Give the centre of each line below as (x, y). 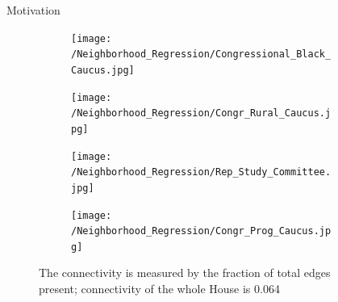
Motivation (33, 10)
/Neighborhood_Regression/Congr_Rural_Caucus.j (201, 113)
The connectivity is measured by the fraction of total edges (185, 273)
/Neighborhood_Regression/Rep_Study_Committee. (201, 172)
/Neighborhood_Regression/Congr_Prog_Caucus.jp (201, 231)
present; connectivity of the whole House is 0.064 (159, 289)
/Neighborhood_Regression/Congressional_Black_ (201, 55)
